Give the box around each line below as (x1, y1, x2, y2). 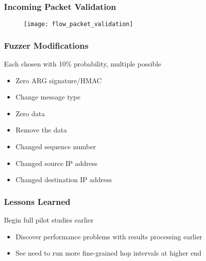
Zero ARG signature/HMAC (15, 75, 102, 85)
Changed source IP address (15, 158, 98, 168)
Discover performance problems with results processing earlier (15, 231, 203, 241)
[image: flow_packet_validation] (24, 21, 133, 28)
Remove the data (15, 125, 67, 135)
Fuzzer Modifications (4, 39, 89, 51)
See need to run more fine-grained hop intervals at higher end (15, 248, 202, 258)
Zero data (15, 108, 45, 118)
